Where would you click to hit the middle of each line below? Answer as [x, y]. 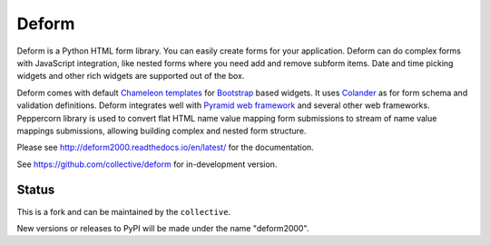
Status [36, 190]
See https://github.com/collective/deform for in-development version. [147, 164]
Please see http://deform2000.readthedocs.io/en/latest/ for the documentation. [166, 147]
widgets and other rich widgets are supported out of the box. [131, 76]
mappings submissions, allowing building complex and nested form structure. [162, 131]
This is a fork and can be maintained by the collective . [124, 211]
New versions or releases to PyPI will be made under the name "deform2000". [163, 228]
